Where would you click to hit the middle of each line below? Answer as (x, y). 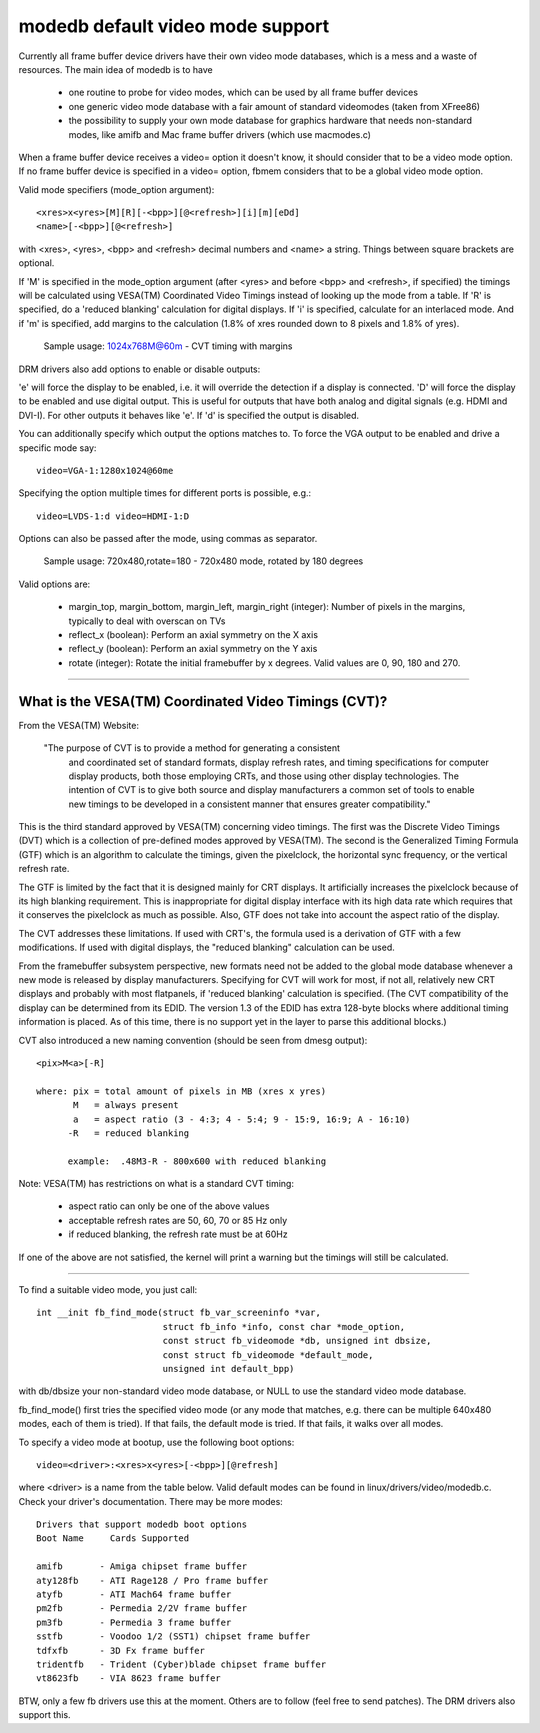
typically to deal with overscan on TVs (147, 621)
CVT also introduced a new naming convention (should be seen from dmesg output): (193, 1040)
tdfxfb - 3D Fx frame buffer (120, 1650)
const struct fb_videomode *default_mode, (268, 1354)
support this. (44, 1715)
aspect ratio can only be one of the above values (169, 1206)
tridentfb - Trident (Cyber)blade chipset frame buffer (181, 1664)
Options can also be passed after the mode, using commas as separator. (168, 539)
